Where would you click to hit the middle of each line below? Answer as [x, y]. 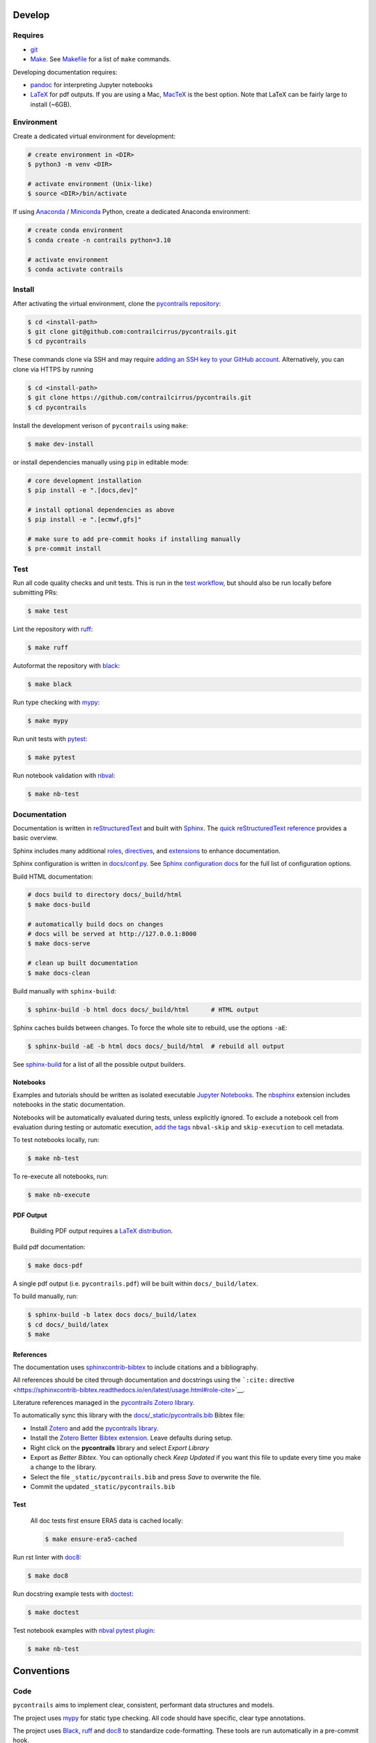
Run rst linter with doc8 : [47, 1557]
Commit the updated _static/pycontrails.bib [103, 1487]
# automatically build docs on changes [95, 924]
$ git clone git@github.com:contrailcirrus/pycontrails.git [132, 332]
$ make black [50, 684]
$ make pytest [52, 758]
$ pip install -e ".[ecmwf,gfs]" [85, 520]
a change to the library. [63, 1467]
